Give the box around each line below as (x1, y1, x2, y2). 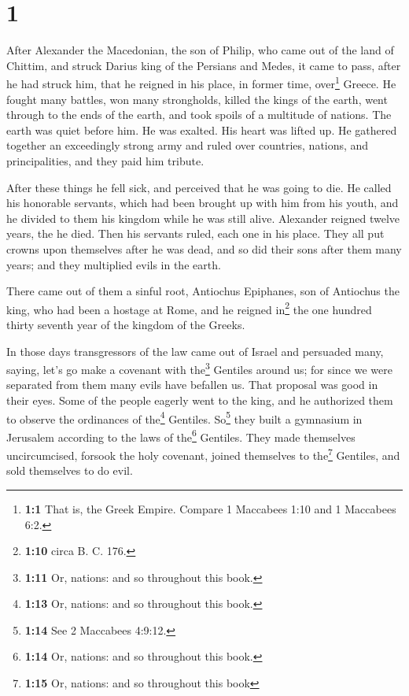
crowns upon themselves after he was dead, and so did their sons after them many (6, 240, 402, 257)
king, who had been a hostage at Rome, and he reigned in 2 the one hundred (6, 298, 372, 317)
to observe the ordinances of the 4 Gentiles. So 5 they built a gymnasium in (6, 408, 363, 427)
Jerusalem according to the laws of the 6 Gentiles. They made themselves (6, 426, 356, 445)
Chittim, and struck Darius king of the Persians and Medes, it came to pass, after (6, 57, 401, 73)
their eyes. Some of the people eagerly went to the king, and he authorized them (6, 391, 393, 408)
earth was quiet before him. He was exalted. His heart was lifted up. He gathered (6, 121, 397, 138)
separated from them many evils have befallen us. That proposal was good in (6, 376, 378, 393)
